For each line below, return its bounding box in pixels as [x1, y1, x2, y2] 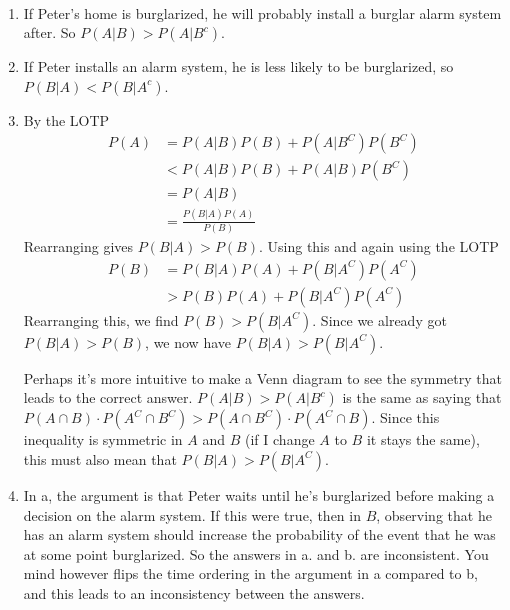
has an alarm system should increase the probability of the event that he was [23, 524, 496, 545]
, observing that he [376, 504, 492, 525]
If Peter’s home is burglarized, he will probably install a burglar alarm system [23, 2, 502, 23]
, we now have [145, 331, 231, 352]
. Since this [371, 407, 440, 428]
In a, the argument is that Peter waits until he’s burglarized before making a [23, 484, 495, 505]
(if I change [245, 429, 315, 450]
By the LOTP [23, 109, 110, 130]
